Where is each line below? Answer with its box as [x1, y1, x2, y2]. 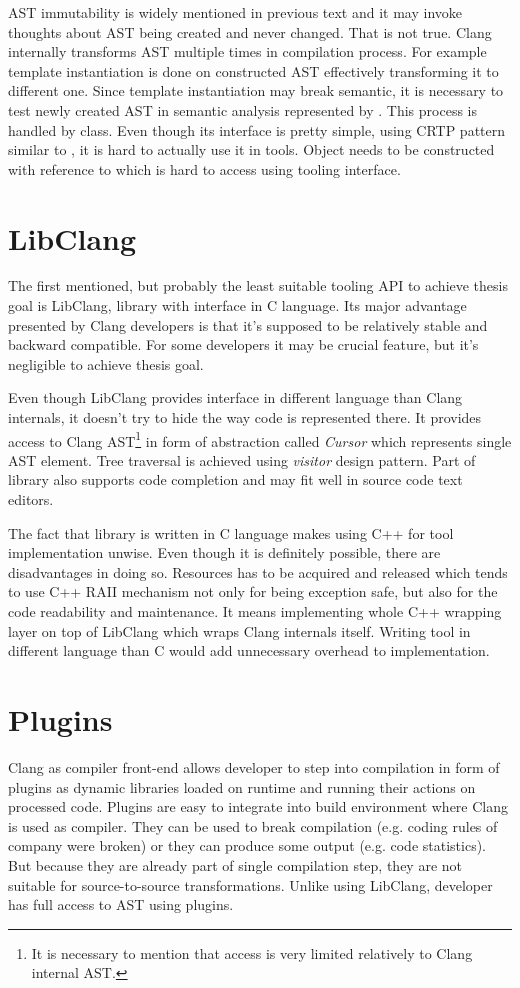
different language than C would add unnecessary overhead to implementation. [8, 640, 490, 661]
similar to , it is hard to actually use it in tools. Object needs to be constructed [8, 139, 495, 160]
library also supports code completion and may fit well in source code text [8, 469, 463, 490]
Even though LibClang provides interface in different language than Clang [8, 387, 463, 408]
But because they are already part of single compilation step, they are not [8, 854, 463, 875]
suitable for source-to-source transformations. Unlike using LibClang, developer [8, 874, 493, 895]
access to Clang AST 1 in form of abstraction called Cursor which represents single [8, 427, 512, 451]
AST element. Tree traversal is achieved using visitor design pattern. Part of [8, 449, 476, 470]
